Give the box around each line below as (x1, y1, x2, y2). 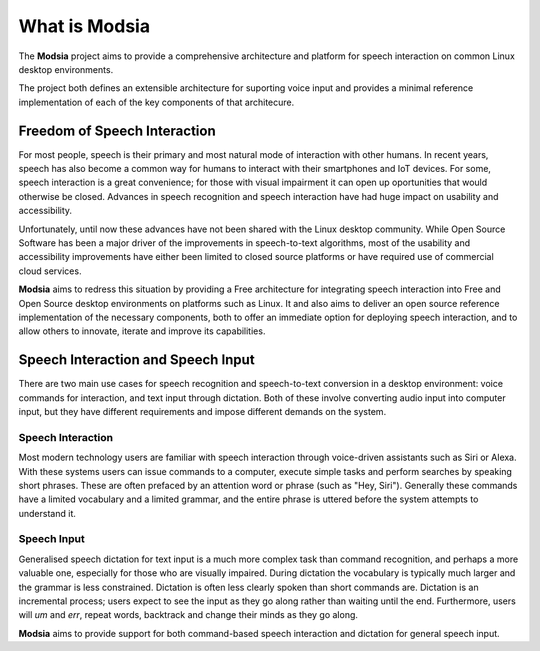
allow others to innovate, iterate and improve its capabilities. (18, 325, 266, 337)
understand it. (18, 507, 77, 519)
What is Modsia (18, 15, 150, 37)
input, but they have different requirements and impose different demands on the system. (18, 406, 387, 417)
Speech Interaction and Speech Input (18, 351, 255, 369)
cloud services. (18, 265, 82, 277)
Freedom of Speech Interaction (18, 122, 216, 139)
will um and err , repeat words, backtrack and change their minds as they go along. (18, 609, 359, 621)
